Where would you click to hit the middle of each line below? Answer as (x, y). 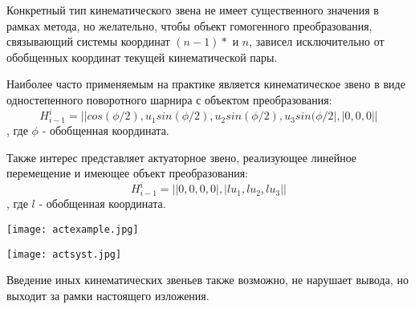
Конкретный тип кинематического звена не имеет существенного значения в (193, 10)
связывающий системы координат (88, 41)
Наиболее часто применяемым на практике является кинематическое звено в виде (206, 84)
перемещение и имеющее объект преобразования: (127, 173)
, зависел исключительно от (317, 41)
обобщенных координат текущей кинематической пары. (142, 57)
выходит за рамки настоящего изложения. (108, 295)
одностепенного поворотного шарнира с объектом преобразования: (169, 99)
